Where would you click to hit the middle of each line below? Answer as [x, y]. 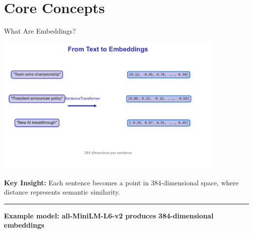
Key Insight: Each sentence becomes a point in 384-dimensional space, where [121, 182]
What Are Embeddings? [40, 31]
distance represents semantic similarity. [62, 192]
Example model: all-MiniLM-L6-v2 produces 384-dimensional [109, 215]
